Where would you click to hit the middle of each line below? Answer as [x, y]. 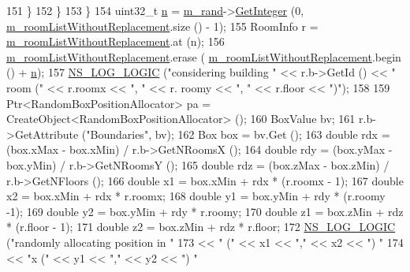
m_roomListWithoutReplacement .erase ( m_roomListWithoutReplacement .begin [204, 56]
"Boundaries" [117, 134]
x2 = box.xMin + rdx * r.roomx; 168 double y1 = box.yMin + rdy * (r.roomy [196, 196]
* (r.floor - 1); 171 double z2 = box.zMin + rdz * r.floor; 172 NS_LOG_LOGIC [201, 227]
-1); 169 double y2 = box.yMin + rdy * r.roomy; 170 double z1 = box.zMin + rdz [205, 211]
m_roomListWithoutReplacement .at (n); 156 [116, 41]
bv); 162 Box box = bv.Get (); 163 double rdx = [272, 134]
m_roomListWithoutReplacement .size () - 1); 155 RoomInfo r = [162, 26]
